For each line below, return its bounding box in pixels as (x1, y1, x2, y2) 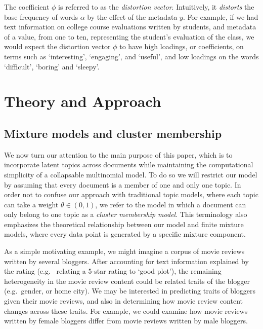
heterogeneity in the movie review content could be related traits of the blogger (4, 275, 250, 286)
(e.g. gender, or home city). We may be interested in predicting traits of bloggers (4, 285, 256, 296)
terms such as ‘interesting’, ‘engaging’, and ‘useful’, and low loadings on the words (4, 51, 259, 61)
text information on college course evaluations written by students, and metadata (4, 21, 256, 32)
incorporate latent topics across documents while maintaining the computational (4, 159, 253, 170)
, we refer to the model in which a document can (95, 199, 246, 209)
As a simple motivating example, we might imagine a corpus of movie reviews (4, 246, 245, 257)
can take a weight (4, 199, 59, 209)
